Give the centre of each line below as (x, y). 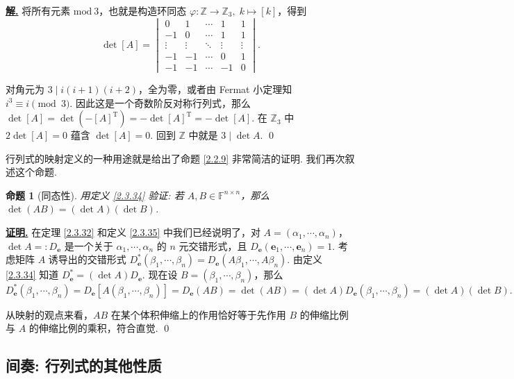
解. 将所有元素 (38, 10)
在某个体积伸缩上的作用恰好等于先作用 (198, 314)
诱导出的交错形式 (87, 259)
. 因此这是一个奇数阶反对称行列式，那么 (160, 102)
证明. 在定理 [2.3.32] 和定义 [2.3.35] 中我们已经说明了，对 (133, 232)
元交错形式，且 (213, 245)
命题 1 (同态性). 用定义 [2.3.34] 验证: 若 (95, 195)
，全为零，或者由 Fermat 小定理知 (215, 89)
